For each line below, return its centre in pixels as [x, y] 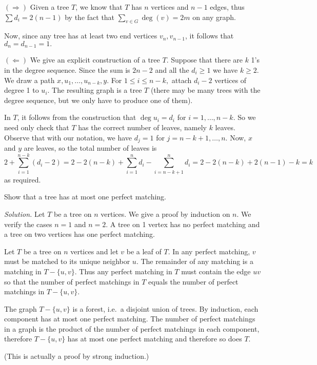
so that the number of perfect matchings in [72, 281]
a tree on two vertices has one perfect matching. [80, 234]
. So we [244, 117]
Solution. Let [25, 214]
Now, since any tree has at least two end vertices [81, 36]
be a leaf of [144, 251]
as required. [23, 179]
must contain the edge [216, 271]
